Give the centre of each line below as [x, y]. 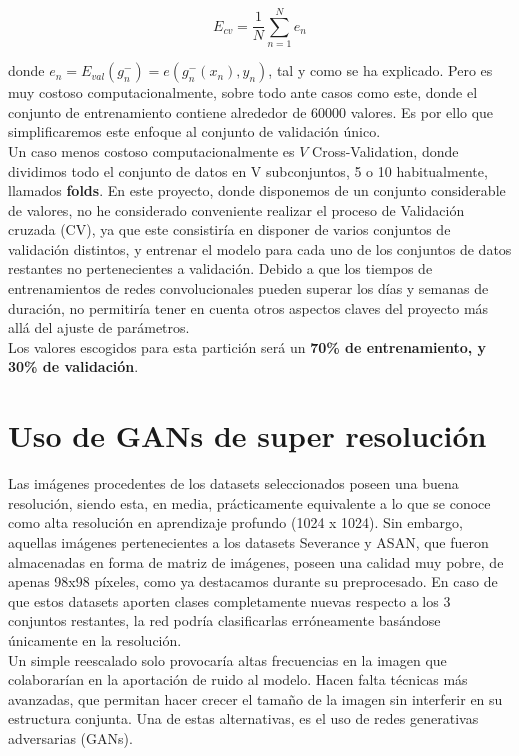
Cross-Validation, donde [385, 150]
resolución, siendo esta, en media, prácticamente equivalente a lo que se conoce [249, 502]
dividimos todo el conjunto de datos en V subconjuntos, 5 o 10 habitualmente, [248, 170]
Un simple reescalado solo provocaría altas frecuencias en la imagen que [227, 659]
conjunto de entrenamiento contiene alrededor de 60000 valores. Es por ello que [251, 111]
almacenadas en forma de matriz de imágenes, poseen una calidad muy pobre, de [256, 561]
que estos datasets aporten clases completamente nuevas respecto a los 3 [229, 600]
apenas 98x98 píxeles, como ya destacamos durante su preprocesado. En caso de [253, 581]
